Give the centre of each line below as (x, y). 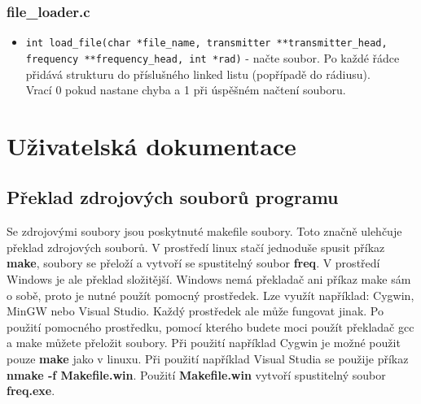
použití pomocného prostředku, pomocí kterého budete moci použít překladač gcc (210, 326)
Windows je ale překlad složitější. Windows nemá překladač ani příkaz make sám (209, 279)
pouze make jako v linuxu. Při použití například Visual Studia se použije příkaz (208, 359)
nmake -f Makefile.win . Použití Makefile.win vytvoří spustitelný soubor (196, 374)
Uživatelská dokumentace (151, 145)
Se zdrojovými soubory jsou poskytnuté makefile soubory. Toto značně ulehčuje (204, 231)
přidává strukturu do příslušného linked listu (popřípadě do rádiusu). (198, 74)
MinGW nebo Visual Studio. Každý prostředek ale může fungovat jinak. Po (195, 311)
